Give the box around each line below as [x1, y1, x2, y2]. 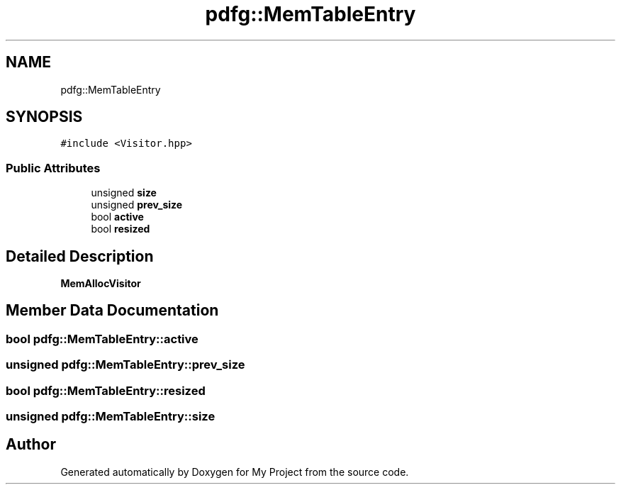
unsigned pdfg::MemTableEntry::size [6, 409, 216, 423]
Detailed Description [6, 247, 154, 265]
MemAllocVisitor [60, 277, 141, 290]
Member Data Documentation [6, 301, 219, 320]
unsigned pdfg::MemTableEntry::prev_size [6, 357, 245, 372]
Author [6, 435, 56, 454]
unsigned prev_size [91, 199, 183, 211]
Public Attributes [6, 160, 101, 175]
